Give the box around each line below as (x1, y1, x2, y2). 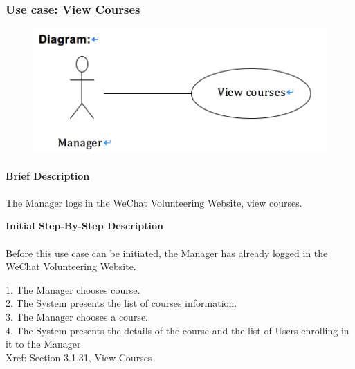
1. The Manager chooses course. (6, 282, 140, 296)
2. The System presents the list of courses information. (6, 296, 237, 310)
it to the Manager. (6, 337, 84, 351)
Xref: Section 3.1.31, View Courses (6, 350, 152, 364)
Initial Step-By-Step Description (6, 218, 163, 233)
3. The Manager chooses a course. (6, 309, 148, 323)
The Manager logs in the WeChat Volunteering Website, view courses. (6, 195, 302, 209)
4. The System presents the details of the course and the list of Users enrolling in (6, 323, 349, 337)
